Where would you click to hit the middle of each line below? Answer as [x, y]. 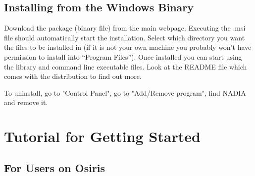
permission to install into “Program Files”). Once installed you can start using [123, 56]
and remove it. [26, 102]
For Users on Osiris [55, 167]
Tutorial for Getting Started [102, 136]
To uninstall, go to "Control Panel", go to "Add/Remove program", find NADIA [125, 92]
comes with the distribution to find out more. [73, 76]
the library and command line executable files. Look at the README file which [126, 66]
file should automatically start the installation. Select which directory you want [125, 37]
